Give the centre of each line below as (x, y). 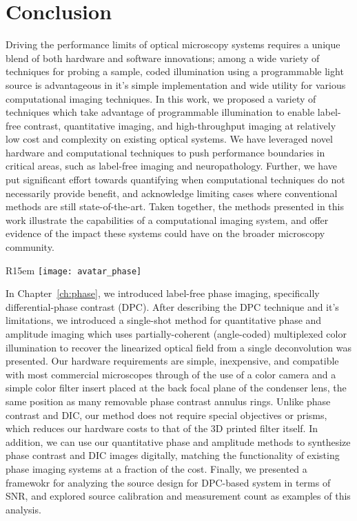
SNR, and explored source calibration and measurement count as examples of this (178, 496)
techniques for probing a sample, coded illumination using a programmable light (175, 71)
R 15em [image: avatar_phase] (74, 270)
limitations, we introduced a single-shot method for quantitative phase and (164, 320)
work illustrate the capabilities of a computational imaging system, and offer (167, 219)
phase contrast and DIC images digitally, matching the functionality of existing (173, 455)
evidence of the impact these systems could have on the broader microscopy (165, 233)
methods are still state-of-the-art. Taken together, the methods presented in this (175, 206)
